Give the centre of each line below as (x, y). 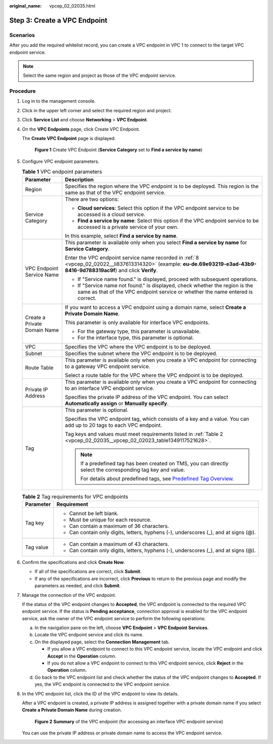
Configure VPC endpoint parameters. (61, 161)
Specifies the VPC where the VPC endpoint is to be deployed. (138, 346)
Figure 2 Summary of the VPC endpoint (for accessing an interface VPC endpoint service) (129, 721)
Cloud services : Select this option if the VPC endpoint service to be (158, 208)
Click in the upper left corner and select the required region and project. (97, 110)
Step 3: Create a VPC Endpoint (58, 20)
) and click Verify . (136, 270)
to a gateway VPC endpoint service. (108, 366)
